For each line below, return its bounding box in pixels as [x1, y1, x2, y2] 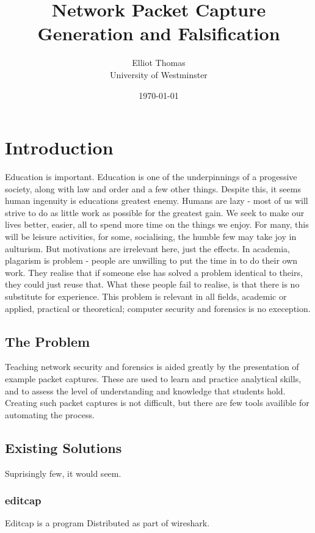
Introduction [5, 135, 114, 160]
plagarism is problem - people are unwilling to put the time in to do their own [5, 254, 298, 267]
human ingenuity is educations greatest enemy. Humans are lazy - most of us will [5, 194, 308, 207]
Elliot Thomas [132, 56, 186, 69]
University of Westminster [110, 68, 208, 81]
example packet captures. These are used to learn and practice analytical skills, [5, 372, 302, 385]
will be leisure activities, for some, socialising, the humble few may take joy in [5, 230, 297, 242]
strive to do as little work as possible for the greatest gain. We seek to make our [5, 206, 305, 219]
